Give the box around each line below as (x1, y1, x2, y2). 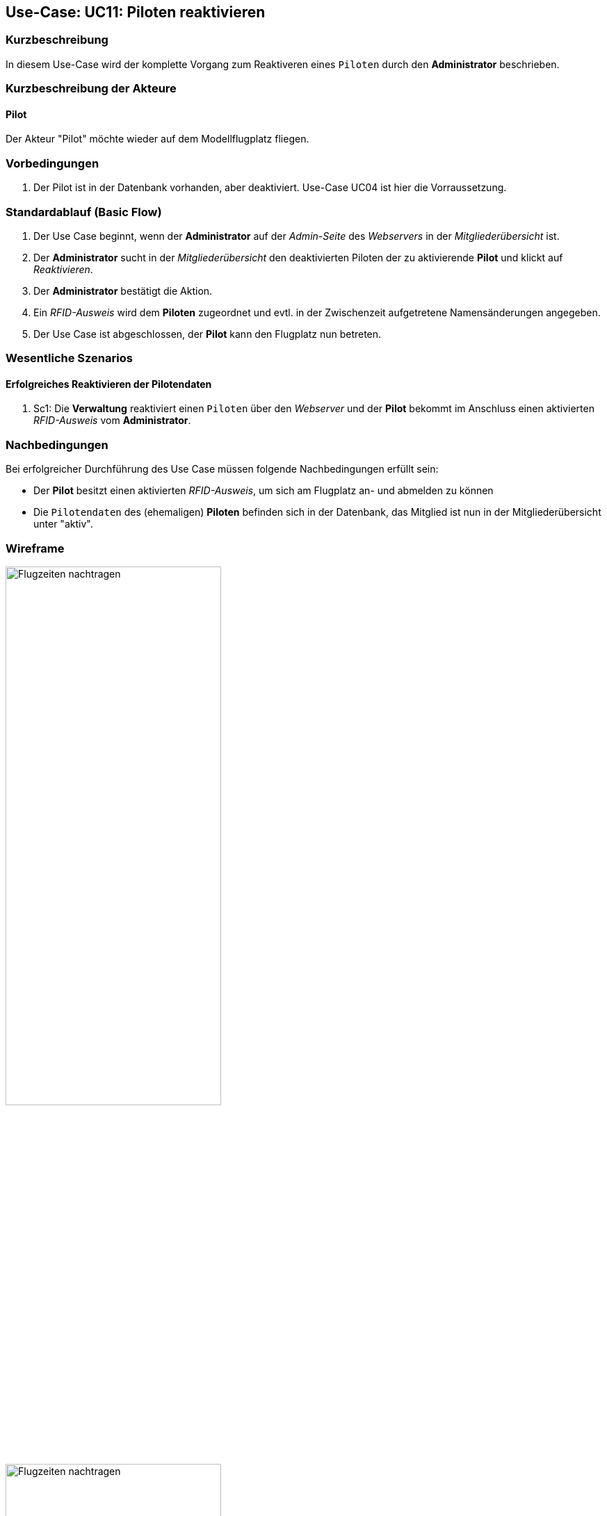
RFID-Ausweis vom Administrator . (33, 414, 191, 427)
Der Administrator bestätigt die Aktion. (33, 284, 213, 297)
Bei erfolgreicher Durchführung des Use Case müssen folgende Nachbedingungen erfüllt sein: (6, 463, 439, 475)
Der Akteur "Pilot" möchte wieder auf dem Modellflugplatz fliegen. (6, 133, 309, 145)
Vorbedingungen (6, 156, 99, 170)
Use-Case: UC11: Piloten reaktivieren (6, 3, 266, 21)
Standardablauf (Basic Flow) (6, 204, 162, 219)
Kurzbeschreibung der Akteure (6, 81, 177, 96)
